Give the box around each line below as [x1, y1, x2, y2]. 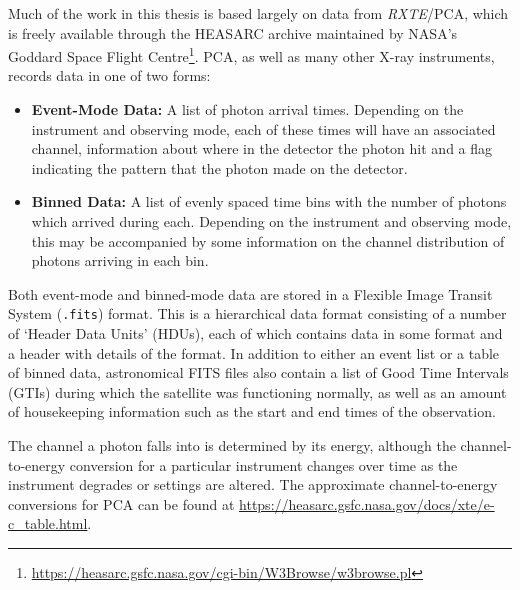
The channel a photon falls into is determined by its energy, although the [8, 435, 456, 455]
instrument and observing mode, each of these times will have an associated [31, 118, 496, 139]
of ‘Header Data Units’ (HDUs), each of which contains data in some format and [8, 323, 503, 344]
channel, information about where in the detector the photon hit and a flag [31, 138, 493, 159]
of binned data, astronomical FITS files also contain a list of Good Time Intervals [8, 362, 509, 383]
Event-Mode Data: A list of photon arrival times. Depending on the [31, 99, 464, 120]
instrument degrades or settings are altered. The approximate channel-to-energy [8, 474, 498, 495]
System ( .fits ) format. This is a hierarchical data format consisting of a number [8, 303, 507, 324]
